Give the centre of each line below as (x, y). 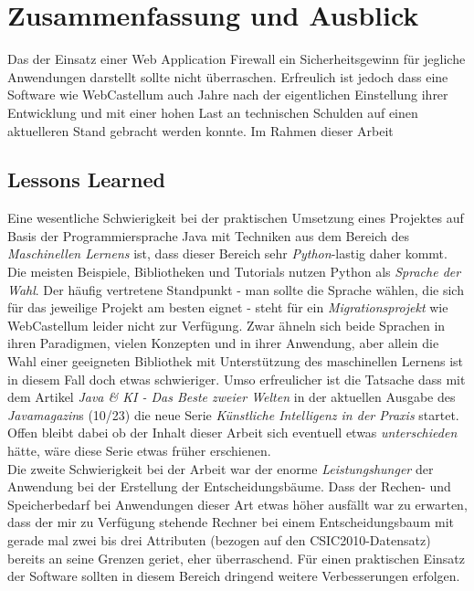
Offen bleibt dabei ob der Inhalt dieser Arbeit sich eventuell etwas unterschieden (232, 433)
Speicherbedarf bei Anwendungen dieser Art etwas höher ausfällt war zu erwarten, (237, 504)
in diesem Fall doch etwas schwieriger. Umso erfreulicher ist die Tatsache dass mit (237, 379)
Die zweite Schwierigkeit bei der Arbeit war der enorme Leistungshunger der (221, 468)
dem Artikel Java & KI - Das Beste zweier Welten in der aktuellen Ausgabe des (232, 397)
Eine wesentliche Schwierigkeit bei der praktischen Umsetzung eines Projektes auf (236, 218)
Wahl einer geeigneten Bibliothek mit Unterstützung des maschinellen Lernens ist (236, 361)
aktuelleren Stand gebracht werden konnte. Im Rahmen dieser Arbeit (200, 130)
